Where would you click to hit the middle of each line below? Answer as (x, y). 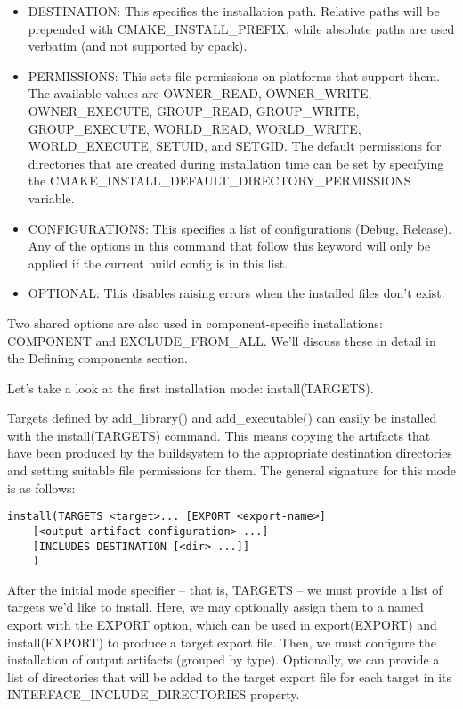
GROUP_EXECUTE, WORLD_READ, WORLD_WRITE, (195, 128)
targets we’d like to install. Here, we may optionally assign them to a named (215, 607)
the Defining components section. (97, 358)
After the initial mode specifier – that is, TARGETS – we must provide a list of (225, 589)
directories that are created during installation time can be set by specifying (236, 163)
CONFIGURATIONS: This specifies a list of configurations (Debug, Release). (240, 228)
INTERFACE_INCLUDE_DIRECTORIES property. (154, 694)
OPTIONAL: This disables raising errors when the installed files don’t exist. (236, 293)
